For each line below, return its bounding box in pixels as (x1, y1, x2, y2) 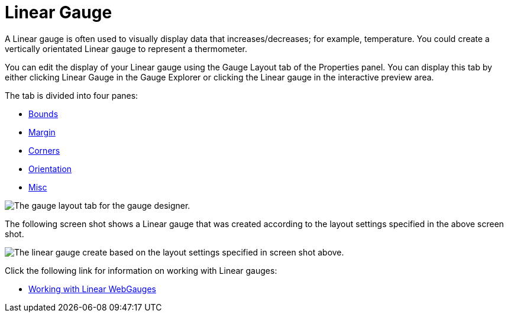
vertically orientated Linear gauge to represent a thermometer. (5, 43, 247, 54)
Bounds (28, 108, 59, 119)
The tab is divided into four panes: (5, 90, 138, 101)
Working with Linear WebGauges (28, 283, 156, 294)
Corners (28, 145, 60, 156)
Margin (28, 127, 56, 137)
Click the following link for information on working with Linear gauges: (5, 265, 277, 276)
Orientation (28, 163, 72, 174)
